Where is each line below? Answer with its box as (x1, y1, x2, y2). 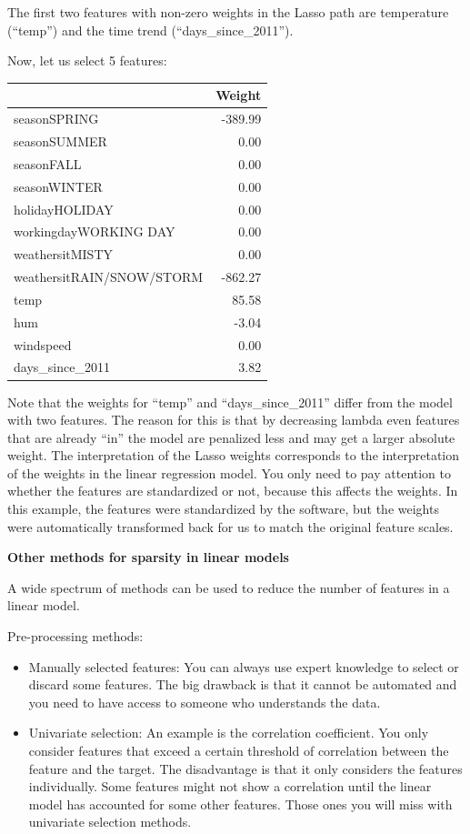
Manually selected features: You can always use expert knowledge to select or (28, 657, 459, 676)
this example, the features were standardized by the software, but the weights (7, 499, 439, 518)
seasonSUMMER (14, 131, 107, 150)
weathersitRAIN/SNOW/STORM (14, 267, 204, 286)
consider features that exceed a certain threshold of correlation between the (28, 741, 449, 759)
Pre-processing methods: (7, 627, 144, 646)
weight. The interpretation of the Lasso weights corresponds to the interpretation (7, 446, 460, 465)
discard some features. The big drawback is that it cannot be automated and (28, 675, 457, 694)
